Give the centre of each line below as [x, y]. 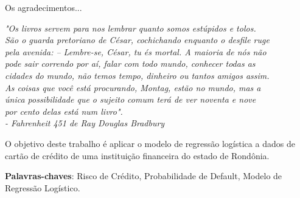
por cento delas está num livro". [64, 111]
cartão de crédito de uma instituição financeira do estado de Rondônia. [137, 155]
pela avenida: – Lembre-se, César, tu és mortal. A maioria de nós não [136, 51]
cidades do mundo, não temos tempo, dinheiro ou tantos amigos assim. [137, 75]
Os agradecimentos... [44, 7]
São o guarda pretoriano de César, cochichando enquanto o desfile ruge [137, 40]
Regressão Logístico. [43, 187]
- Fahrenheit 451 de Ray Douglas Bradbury [85, 123]
